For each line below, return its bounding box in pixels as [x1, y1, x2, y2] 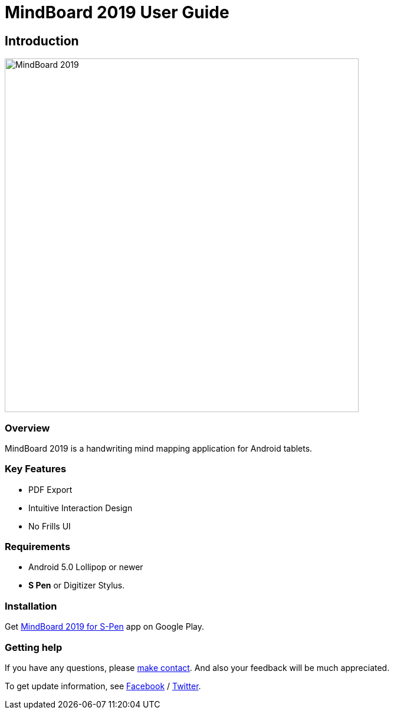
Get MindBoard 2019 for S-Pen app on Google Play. [5, 621, 204, 632]
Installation [5, 600, 57, 612]
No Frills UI [28, 521, 71, 531]
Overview [5, 422, 50, 434]
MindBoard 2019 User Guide [5, 2, 229, 22]
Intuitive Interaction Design [28, 502, 133, 513]
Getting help [5, 641, 63, 653]
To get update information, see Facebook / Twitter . [5, 680, 201, 691]
